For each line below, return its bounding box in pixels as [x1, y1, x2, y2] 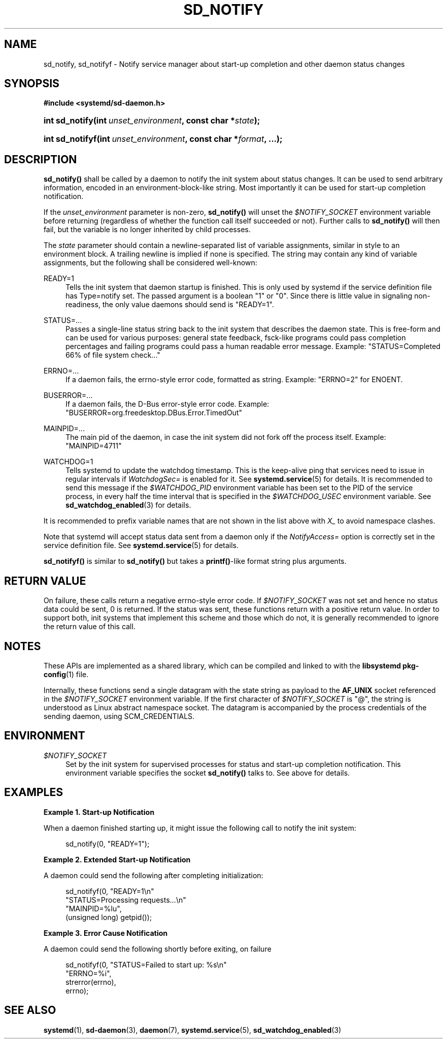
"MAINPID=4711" [65, 441, 122, 451]
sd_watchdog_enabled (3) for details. [65, 501, 191, 510]
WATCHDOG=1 [43, 457, 93, 466]
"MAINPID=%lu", [65, 904, 122, 913]
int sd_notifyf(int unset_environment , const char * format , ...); [43, 134, 283, 144]
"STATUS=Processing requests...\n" [65, 895, 186, 904]
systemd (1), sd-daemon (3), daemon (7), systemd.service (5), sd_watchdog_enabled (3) [43, 1025, 341, 1034]
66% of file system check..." [65, 351, 161, 360]
